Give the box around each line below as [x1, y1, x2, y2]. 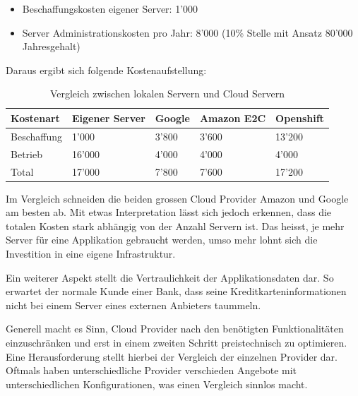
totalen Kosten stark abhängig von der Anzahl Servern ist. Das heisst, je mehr [6, 218, 345, 233]
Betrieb [11, 146, 42, 161]
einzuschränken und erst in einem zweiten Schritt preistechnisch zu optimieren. [6, 335, 347, 349]
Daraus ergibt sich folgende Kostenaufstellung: [6, 62, 207, 77]
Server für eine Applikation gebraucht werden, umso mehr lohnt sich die [6, 232, 318, 247]
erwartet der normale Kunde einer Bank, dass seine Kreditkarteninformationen [6, 284, 347, 299]
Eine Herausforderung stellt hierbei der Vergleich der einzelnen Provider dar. [6, 349, 338, 364]
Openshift [275, 110, 324, 125]
